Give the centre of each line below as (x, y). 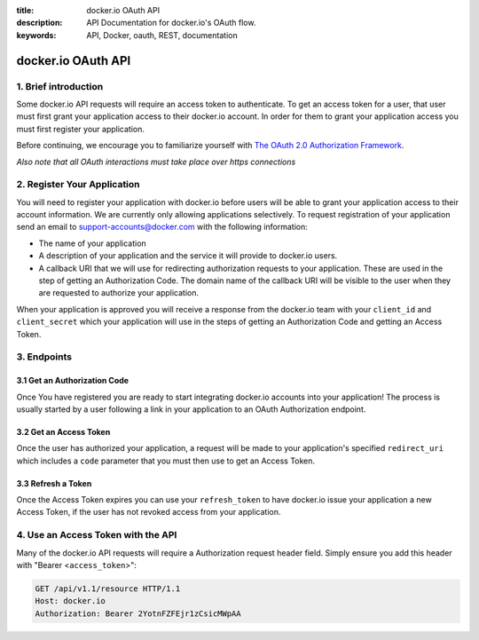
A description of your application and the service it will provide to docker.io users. (188, 256)
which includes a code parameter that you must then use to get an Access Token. (165, 461)
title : (25, 10)
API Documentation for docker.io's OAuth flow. (171, 23)
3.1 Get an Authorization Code (72, 381)
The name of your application (92, 243)
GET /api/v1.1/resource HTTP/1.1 (108, 589)
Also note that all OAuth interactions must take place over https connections (156, 162)
